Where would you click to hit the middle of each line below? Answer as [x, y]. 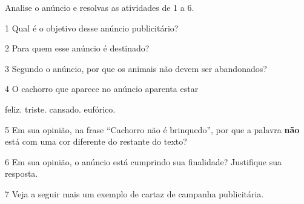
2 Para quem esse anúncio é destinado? [77, 48]
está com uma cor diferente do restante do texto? [96, 141]
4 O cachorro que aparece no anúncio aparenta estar [102, 89]
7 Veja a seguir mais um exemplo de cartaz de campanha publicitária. [134, 193]
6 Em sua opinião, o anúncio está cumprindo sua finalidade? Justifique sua [144, 161]
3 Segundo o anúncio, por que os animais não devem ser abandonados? [136, 68]
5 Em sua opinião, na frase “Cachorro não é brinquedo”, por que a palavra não [152, 129]
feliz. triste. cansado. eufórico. [60, 109]
